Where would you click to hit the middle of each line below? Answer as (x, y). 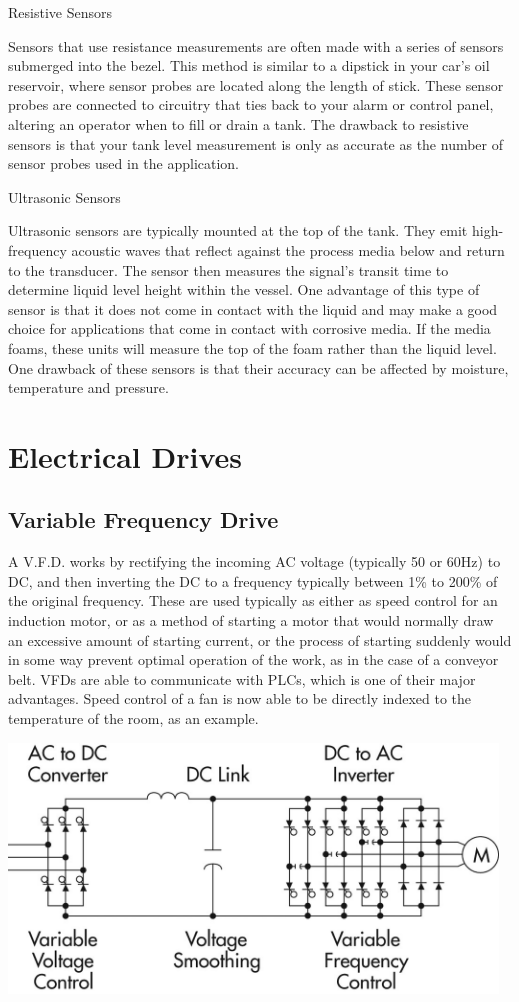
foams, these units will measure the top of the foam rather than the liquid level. (252, 347)
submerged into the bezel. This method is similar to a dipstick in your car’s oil (249, 65)
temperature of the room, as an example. (133, 718)
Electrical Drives (125, 455)
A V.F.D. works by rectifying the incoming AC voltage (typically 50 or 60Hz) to (254, 561)
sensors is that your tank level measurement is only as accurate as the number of (256, 143)
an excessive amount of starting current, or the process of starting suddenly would (260, 639)
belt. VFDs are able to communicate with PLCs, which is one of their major (242, 678)
